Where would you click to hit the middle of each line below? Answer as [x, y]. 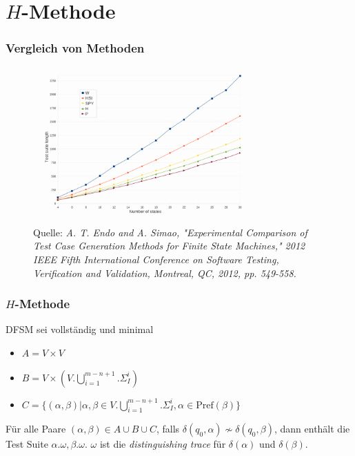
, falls [168, 429]
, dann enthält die [312, 429]
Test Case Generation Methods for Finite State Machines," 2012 [169, 246]
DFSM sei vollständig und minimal [80, 329]
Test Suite [27, 444]
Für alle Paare [36, 429]
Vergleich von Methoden [75, 48]
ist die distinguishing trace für [163, 444]
